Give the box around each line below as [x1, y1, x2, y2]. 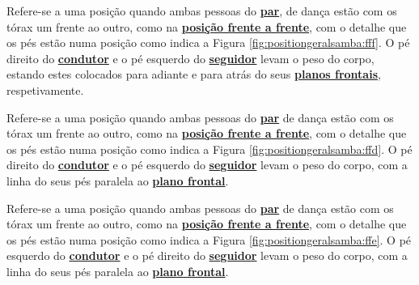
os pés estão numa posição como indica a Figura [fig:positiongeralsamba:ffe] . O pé [6, 231, 412, 248]
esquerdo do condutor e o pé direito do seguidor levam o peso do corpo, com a [6, 247, 408, 264]
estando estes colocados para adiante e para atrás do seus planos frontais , [6, 66, 381, 83]
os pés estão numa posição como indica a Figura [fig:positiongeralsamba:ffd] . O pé [6, 140, 413, 157]
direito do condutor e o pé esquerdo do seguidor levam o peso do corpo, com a [6, 156, 408, 173]
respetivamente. [6, 81, 84, 98]
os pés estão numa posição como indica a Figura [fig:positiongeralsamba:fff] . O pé [6, 34, 410, 51]
